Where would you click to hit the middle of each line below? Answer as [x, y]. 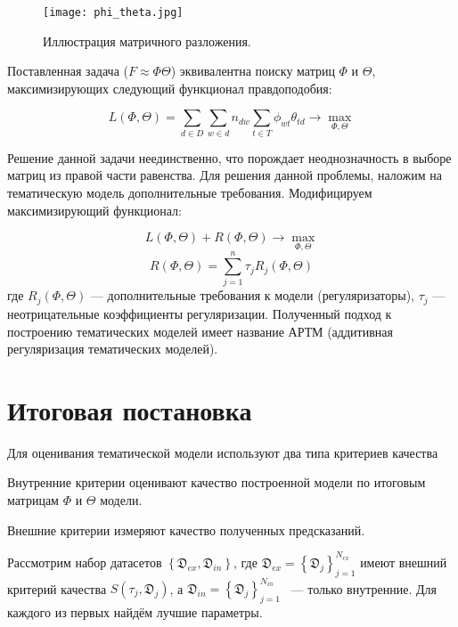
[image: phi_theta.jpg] [113, 12]
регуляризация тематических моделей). [113, 349]
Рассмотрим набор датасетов [85, 562]
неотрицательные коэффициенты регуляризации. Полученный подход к [200, 313]
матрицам [33, 500]
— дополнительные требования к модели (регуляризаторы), [252, 295]
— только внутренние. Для [364, 588]
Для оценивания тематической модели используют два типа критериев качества [223, 452]
